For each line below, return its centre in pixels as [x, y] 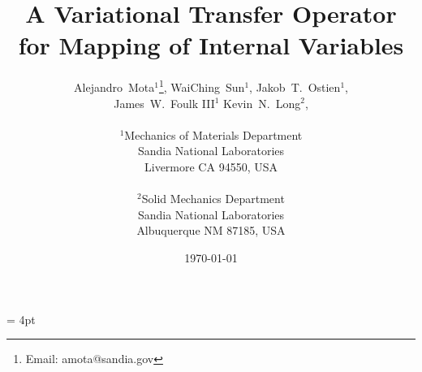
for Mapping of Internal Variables [211, 45]
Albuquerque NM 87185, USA [211, 230]
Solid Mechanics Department [213, 199]
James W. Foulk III [164, 103]
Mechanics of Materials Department [213, 134]
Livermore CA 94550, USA [211, 166]
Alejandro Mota [114, 87]
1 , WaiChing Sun [202, 86]
